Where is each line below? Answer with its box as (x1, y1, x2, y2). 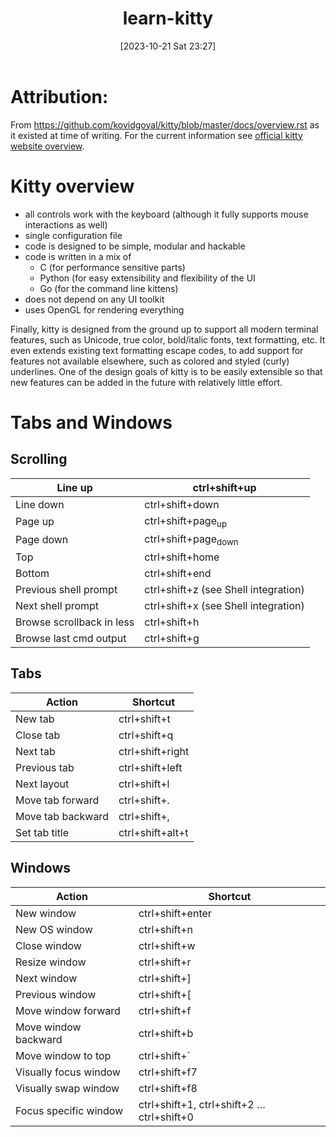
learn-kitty (122, 7, 214, 30)
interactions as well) (24, 218, 108, 231)
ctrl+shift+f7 (138, 1065, 198, 1079)
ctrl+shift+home (144, 550, 220, 564)
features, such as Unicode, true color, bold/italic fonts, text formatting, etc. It (10, 333, 326, 346)
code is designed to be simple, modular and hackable (24, 240, 246, 252)
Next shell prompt (15, 599, 100, 612)
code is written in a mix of (24, 250, 132, 262)
